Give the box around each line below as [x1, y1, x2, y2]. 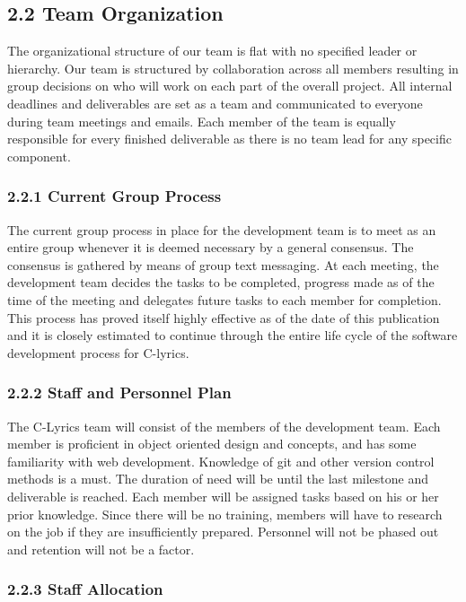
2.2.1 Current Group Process [7, 185, 222, 207]
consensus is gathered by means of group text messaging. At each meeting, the [7, 255, 439, 274]
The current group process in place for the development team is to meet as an [7, 220, 436, 239]
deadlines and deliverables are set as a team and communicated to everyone [7, 93, 423, 112]
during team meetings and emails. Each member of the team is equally [7, 111, 396, 130]
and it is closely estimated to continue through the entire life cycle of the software [7, 326, 458, 345]
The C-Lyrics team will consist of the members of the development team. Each [7, 416, 441, 435]
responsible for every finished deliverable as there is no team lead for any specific [7, 129, 452, 148]
